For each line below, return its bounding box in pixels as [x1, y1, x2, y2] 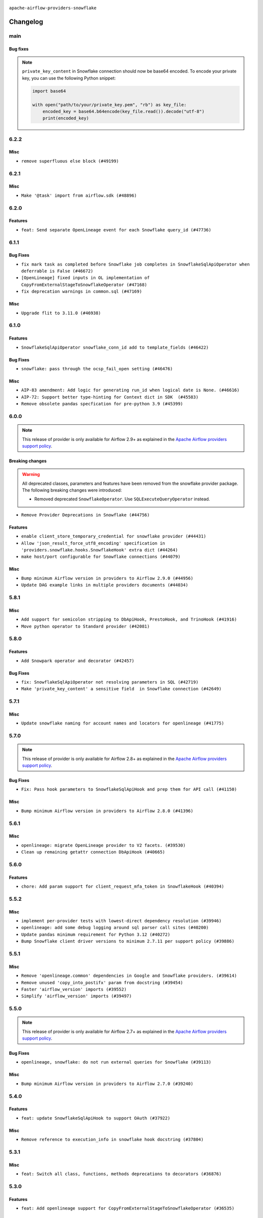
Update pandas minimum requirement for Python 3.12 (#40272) [21, 932, 170, 937]
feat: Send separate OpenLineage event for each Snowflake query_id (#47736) [21, 227, 211, 232]
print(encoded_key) [42, 115, 90, 121]
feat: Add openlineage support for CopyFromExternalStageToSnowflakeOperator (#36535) [21, 1206, 235, 1211]
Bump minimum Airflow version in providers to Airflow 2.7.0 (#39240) [21, 1081, 193, 1086]
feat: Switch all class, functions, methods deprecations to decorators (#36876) [21, 1171, 222, 1177]
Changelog [9, 18, 43, 26]
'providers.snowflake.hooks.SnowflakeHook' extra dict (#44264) [21, 547, 178, 553]
